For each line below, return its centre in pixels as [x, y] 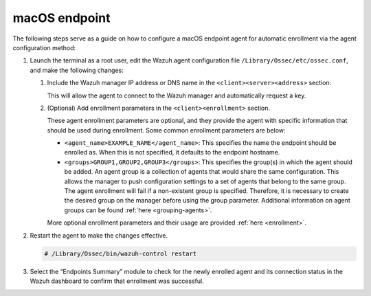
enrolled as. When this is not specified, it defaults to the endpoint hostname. [172, 152]
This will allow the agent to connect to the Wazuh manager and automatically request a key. [177, 95]
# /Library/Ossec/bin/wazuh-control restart [121, 253]
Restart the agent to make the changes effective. [99, 235]
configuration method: [44, 47]
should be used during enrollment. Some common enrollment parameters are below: [166, 130]
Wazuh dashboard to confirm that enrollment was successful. [117, 281]
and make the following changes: [77, 70]
